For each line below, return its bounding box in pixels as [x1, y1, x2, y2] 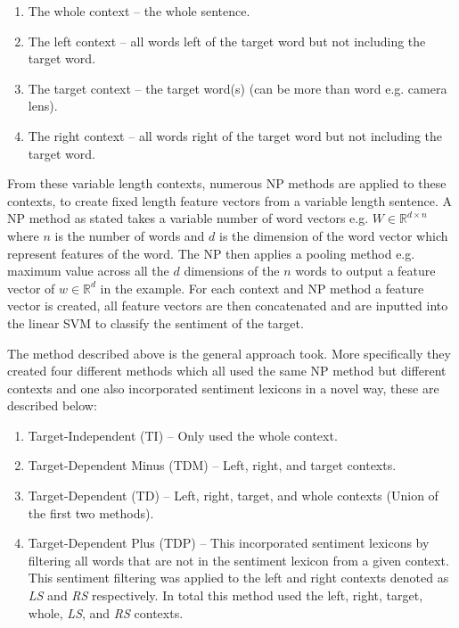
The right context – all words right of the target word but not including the [28, 126, 443, 145]
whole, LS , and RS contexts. [28, 603, 184, 622]
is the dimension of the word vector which [219, 226, 448, 244]
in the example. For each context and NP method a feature [100, 278, 424, 297]
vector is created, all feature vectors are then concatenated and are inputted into [7, 296, 448, 315]
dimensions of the [184, 261, 280, 280]
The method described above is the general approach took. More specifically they [7, 343, 451, 362]
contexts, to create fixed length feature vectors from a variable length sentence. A [7, 191, 452, 210]
